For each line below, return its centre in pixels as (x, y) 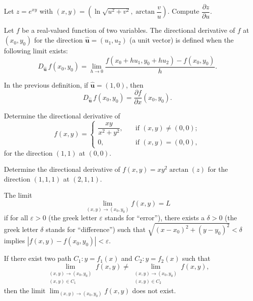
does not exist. (154, 290)
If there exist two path (38, 258)
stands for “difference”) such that (96, 229)
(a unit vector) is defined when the (181, 40)
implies (14, 241)
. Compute (183, 11)
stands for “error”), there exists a (155, 218)
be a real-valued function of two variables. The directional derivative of (128, 30)
